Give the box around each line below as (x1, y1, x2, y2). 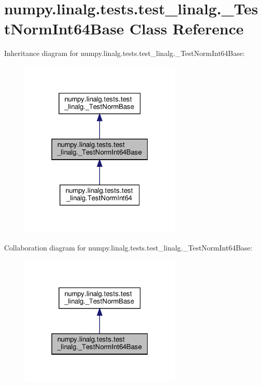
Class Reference (129, 18, 244, 39)
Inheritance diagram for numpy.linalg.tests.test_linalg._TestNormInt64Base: (4, 48, 245, 59)
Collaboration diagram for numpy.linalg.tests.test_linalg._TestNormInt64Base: (4, 242, 253, 253)
